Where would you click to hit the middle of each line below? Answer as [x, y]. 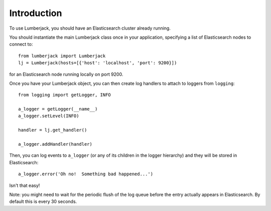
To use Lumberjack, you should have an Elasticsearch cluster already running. [90, 28]
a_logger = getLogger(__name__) [58, 109]
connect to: [21, 44]
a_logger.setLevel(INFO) [49, 116]
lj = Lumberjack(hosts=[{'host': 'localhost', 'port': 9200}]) [98, 63]
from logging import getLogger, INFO [65, 95]
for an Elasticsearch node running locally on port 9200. [66, 74]
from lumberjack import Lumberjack [62, 56]
